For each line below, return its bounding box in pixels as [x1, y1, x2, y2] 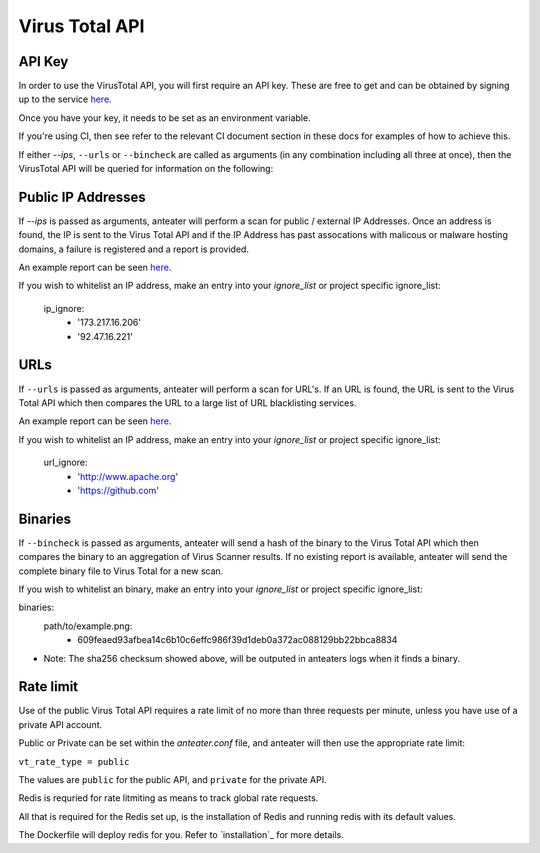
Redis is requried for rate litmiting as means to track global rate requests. [18, 792, 319, 804]
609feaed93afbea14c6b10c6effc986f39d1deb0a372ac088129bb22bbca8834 [77, 634, 398, 646]
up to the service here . [18, 93, 112, 105]
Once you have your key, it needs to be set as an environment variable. [18, 111, 311, 124]
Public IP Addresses [18, 188, 147, 205]
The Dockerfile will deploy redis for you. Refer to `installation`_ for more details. [18, 829, 344, 841]
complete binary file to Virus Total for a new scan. [18, 565, 224, 577]
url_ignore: [43, 456, 88, 469]
